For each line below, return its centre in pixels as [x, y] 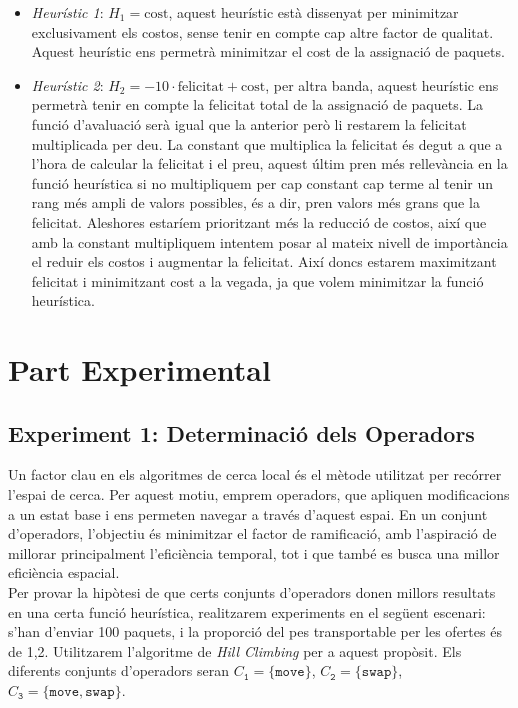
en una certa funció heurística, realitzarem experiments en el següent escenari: [247, 611]
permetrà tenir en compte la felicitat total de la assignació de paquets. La [257, 104]
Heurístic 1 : [67, 12]
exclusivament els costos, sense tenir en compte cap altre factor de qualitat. [262, 31]
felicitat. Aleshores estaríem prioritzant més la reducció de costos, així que [259, 221]
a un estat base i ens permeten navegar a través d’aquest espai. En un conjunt [248, 513]
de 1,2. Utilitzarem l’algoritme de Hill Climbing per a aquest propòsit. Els [235, 650]
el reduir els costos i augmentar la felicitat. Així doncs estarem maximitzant [264, 261]
